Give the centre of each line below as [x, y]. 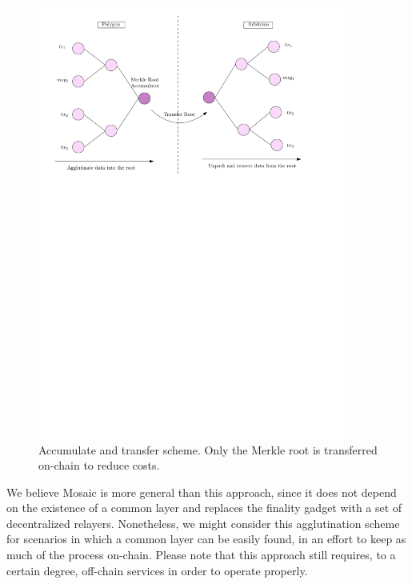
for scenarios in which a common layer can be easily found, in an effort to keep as [206, 539]
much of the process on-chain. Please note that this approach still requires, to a [201, 555]
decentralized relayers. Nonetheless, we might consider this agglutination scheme [203, 523]
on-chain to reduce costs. [99, 465]
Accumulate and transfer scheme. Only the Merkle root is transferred [208, 449]
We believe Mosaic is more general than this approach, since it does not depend [202, 492]
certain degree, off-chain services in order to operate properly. [157, 570]
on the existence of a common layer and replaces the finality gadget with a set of [204, 508]
